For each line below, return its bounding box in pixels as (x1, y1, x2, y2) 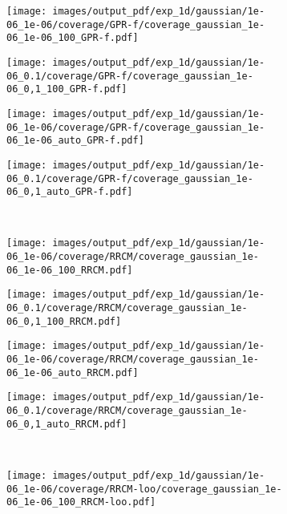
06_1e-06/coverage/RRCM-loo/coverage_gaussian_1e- (6, 483, 282, 495)
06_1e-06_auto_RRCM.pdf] (6, 366, 139, 378)
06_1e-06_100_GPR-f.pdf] (6, 32, 139, 44)
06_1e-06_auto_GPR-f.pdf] (6, 135, 144, 147)
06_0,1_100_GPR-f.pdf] (6, 83, 127, 95)
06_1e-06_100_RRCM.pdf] (6, 264, 133, 276)
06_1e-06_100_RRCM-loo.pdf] (6, 496, 156, 508)
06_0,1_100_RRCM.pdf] (6, 315, 122, 327)
